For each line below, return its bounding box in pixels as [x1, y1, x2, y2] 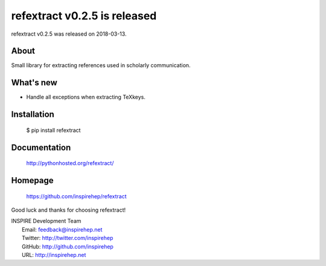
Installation [11, 109, 54, 120]
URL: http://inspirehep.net [22, 251, 86, 258]
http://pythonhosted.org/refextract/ [26, 160, 114, 167]
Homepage [11, 175, 54, 186]
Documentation [11, 142, 71, 152]
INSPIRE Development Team [11, 218, 81, 225]
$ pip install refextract [26, 126, 81, 134]
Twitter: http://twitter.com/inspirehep [22, 235, 113, 242]
